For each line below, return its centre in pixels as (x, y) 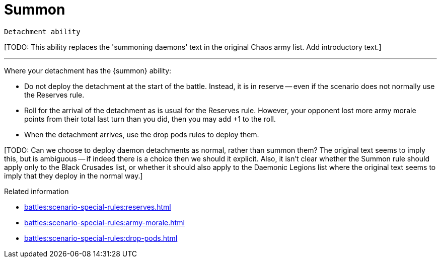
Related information (36, 191)
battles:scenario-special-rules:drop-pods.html (101, 238)
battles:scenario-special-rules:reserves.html (98, 207)
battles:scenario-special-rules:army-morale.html (104, 222)
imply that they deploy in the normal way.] (73, 176)
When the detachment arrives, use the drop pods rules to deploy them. (142, 134)
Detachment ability (42, 31)
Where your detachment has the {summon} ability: (88, 70)
